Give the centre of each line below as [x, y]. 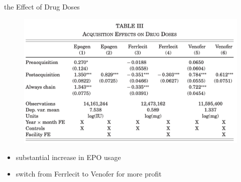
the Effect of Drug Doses [42, 6]
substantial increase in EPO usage [68, 157]
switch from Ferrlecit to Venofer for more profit [89, 174]
